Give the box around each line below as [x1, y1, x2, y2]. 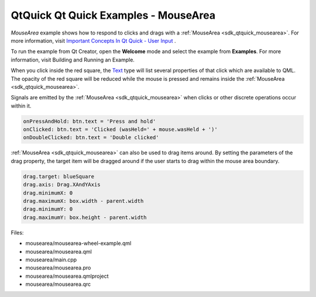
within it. [11, 102, 32, 109]
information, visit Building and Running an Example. [11, 56, 135, 63]
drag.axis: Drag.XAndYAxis [23, 181, 101, 188]
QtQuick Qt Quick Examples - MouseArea [11, 9, 216, 22]
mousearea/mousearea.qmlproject [25, 272, 109, 279]
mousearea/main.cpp [25, 256, 77, 263]
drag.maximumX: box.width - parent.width [23, 198, 144, 204]
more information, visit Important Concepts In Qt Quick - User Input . [11, 37, 176, 44]
